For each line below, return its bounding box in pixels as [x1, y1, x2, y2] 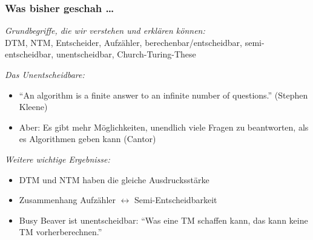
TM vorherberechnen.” [19, 225, 102, 238]
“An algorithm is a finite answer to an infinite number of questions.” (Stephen [19, 88, 308, 101]
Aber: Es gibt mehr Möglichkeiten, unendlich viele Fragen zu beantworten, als [19, 120, 309, 133]
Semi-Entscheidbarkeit [134, 193, 217, 206]
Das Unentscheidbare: [5, 68, 85, 80]
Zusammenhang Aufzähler [19, 193, 116, 206]
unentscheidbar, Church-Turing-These [56, 48, 196, 60]
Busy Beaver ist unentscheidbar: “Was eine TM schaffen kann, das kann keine [19, 213, 308, 226]
